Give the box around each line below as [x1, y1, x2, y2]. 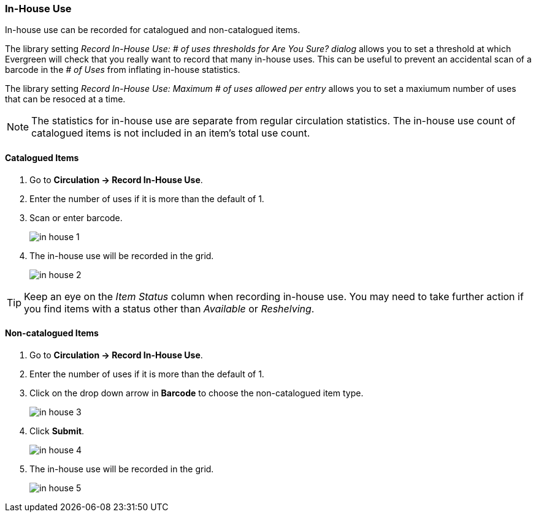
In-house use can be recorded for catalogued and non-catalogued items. [5, 25, 301, 36]
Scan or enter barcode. [29, 212, 123, 223]
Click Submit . [29, 425, 85, 436]
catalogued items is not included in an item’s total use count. [31, 127, 310, 140]
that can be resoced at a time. [5, 94, 126, 105]
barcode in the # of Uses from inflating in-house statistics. [5, 64, 240, 75]
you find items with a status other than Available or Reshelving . [24, 302, 315, 315]
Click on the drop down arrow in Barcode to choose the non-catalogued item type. [29, 387, 364, 398]
